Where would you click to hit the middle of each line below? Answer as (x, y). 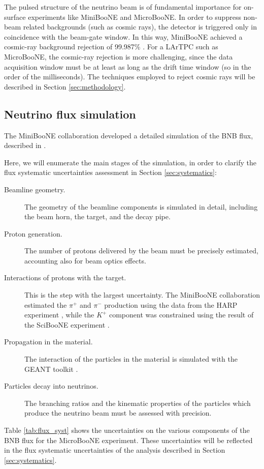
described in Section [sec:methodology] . (65, 86)
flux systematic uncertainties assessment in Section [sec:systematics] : (110, 172)
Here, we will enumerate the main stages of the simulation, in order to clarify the (130, 162)
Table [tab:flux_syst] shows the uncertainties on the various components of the (127, 430)
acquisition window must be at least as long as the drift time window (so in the (128, 66)
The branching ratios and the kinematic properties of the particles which (138, 403)
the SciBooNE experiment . (67, 324)
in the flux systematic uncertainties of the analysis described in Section (115, 450)
